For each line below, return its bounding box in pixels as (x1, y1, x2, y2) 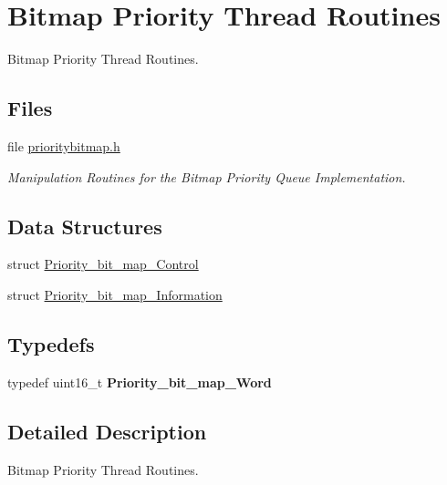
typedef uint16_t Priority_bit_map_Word (7, 372, 272, 391)
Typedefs (7, 329, 95, 357)
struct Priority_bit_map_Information (7, 284, 223, 304)
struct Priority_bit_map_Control (7, 254, 199, 273)
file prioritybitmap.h (7, 136, 120, 155)
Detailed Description (7, 417, 207, 445)
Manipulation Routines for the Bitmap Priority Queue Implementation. (7, 167, 406, 186)
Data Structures (7, 212, 162, 240)
